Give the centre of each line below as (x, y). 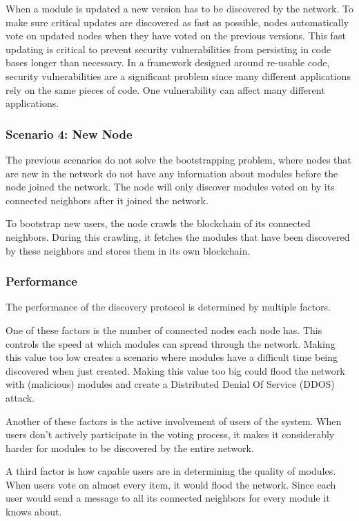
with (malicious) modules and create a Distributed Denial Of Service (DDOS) (170, 384)
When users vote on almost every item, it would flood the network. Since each (171, 484)
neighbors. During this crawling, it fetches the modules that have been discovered (178, 236)
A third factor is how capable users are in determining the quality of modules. (171, 471)
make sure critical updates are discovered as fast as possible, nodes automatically (177, 22)
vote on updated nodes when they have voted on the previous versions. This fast (176, 36)
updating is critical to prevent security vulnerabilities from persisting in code (168, 49)
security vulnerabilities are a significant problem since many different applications (178, 76)
